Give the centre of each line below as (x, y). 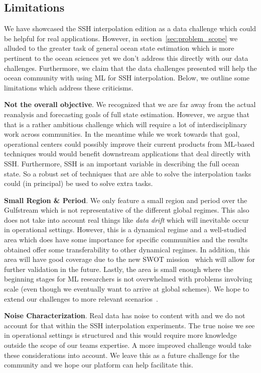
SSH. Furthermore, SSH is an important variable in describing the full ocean (122, 163)
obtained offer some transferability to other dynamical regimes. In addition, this (127, 249)
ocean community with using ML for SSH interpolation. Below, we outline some (127, 78)
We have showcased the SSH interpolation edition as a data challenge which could (130, 28)
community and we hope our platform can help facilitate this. (99, 365)
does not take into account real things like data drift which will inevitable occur (126, 219)
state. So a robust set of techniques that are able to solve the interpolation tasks (128, 173)
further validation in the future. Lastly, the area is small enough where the (119, 269)
